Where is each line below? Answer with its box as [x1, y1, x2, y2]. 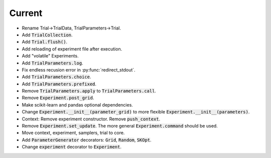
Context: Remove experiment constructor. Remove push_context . [22, 115, 161, 122]
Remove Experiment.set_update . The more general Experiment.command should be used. [22, 123, 218, 129]
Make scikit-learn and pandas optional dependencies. [22, 101, 133, 107]
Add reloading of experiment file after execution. [22, 45, 122, 52]
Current [9, 7, 43, 18]
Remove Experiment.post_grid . [22, 95, 94, 101]
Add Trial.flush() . [22, 39, 68, 45]
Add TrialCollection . [22, 31, 73, 37]
